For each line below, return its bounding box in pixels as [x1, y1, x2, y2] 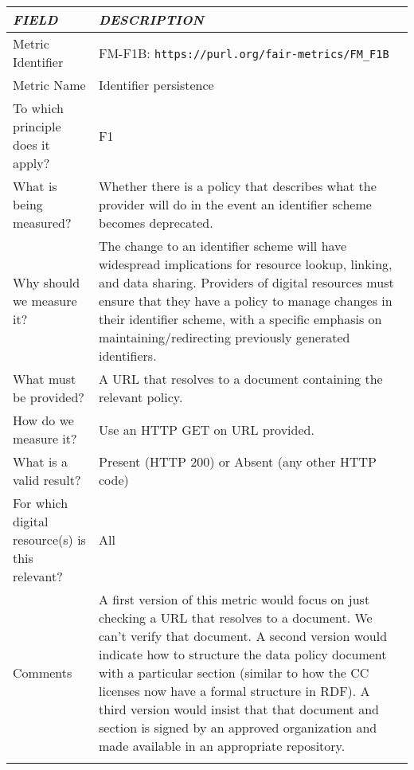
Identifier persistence [98, 76, 214, 94]
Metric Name [13, 76, 86, 94]
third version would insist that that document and [98, 700, 379, 718]
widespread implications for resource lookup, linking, [98, 255, 393, 273]
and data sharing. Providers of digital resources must [98, 273, 394, 291]
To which [13, 99, 64, 117]
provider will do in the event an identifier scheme [98, 195, 372, 213]
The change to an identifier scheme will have [98, 236, 347, 255]
